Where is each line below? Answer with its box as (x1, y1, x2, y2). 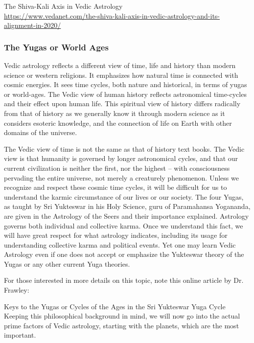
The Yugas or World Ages (4, 41, 109, 53)
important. (4, 330, 36, 340)
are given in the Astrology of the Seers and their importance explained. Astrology (4, 210, 249, 221)
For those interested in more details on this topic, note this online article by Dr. (4, 275, 244, 285)
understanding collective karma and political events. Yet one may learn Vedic (4, 239, 236, 250)
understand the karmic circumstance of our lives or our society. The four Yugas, (4, 191, 244, 202)
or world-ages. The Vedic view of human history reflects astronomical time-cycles (4, 89, 247, 99)
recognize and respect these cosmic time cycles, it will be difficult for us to (4, 182, 227, 192)
